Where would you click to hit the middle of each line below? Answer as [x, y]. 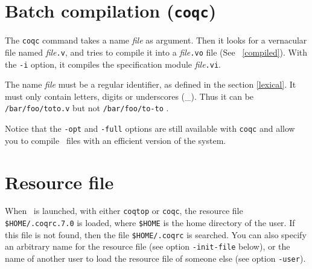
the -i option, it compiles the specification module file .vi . [113, 64]
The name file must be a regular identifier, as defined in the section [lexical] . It [151, 84]
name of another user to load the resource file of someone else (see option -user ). [155, 258]
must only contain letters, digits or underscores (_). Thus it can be [129, 96]
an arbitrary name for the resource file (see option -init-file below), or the [148, 246]
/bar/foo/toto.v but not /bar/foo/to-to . [87, 108]
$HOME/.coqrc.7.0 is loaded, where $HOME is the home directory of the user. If [150, 223]
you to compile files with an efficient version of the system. [116, 140]
